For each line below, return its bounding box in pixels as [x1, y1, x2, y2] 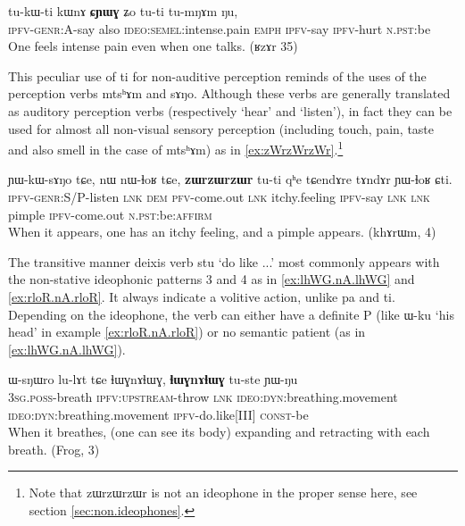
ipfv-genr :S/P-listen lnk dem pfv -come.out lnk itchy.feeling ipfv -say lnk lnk [8, 188, 430, 205]
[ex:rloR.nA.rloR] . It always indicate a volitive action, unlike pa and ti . [8, 287, 395, 305]
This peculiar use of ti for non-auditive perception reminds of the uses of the [8, 66, 427, 85]
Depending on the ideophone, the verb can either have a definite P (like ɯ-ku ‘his [8, 305, 454, 323]
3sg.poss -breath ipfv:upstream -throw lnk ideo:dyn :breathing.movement [8, 387, 398, 405]
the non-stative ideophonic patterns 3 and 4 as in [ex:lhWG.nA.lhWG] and [8, 270, 415, 288]
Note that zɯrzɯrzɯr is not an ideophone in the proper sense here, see [29, 483, 418, 502]
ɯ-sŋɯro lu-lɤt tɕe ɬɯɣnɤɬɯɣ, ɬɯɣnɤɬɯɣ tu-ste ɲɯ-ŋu [8, 370, 298, 388]
